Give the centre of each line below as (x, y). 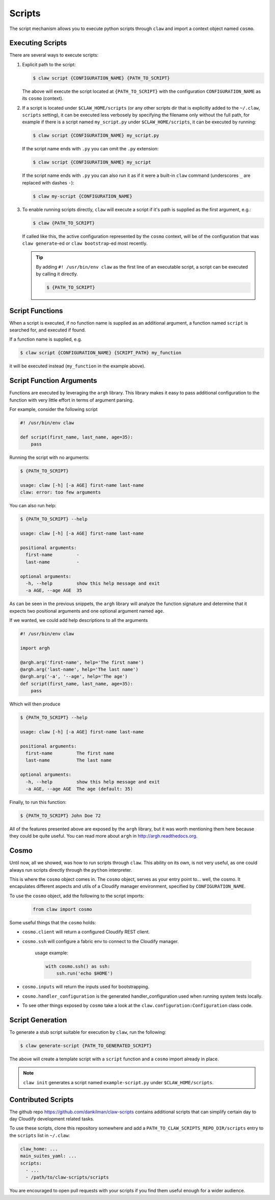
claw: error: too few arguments (61, 492)
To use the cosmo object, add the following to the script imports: (77, 896)
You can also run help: (33, 506)
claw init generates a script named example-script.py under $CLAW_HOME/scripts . (118, 1082)
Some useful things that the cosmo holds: (53, 922)
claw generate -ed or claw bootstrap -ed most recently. (85, 243)
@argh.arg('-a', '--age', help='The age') (74, 676)
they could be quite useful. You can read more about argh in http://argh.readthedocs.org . (104, 836)
